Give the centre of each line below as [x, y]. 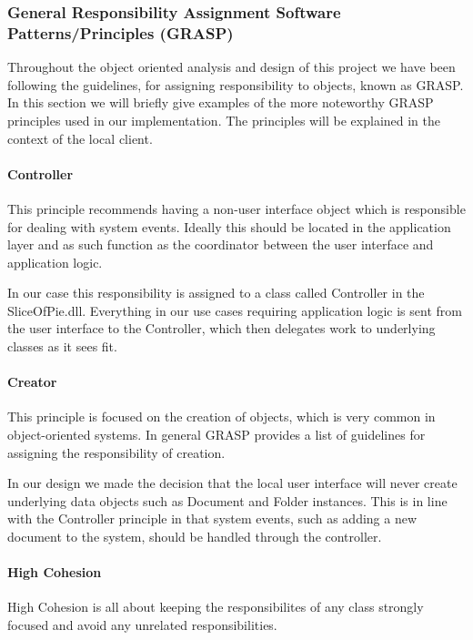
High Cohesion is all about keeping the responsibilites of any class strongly [216, 607]
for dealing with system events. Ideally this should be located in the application [229, 226]
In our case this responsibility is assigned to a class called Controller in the [216, 293]
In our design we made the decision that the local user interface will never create [232, 483]
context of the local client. [80, 138]
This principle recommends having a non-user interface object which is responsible [236, 208]
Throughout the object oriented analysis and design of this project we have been [231, 67]
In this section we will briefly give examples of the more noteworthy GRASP [221, 102]
